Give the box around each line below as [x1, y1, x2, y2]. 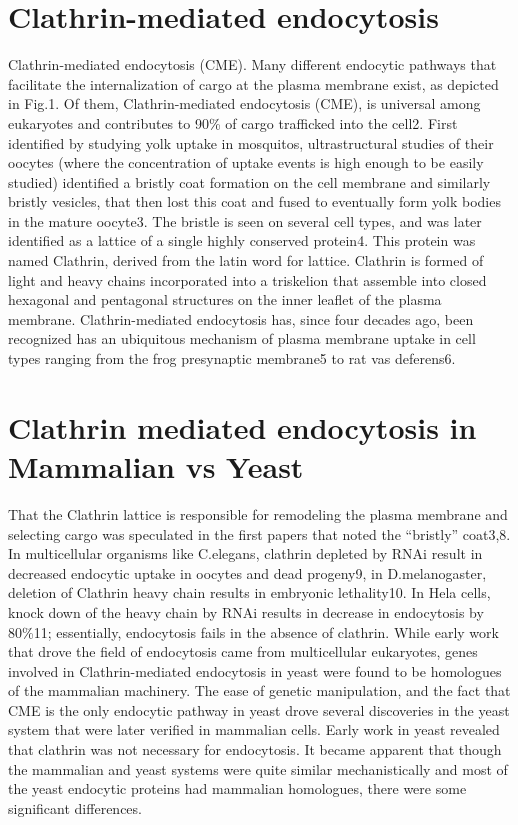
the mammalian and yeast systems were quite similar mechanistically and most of [8, 758, 508, 779]
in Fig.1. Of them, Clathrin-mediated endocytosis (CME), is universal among [8, 93, 481, 114]
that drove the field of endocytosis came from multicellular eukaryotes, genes [8, 641, 478, 662]
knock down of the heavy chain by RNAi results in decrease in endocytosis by [8, 601, 484, 622]
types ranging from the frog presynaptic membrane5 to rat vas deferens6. [8, 348, 456, 369]
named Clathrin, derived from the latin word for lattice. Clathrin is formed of [8, 250, 484, 271]
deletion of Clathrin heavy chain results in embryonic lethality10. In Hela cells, [8, 582, 491, 603]
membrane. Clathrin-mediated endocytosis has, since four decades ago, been [8, 308, 474, 329]
